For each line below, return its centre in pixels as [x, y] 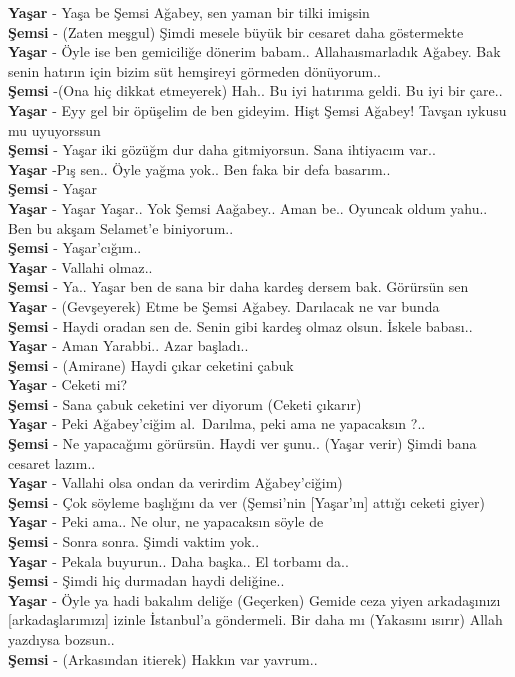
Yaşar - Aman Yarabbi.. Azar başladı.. [128, 345]
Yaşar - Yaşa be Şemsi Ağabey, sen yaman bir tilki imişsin [189, 12]
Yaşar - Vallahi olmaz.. [80, 266]
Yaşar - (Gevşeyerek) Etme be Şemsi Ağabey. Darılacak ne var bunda [224, 305]
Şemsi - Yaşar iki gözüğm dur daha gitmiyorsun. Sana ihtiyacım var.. [222, 149]
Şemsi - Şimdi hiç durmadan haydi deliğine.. [146, 580]
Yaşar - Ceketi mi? [68, 384]
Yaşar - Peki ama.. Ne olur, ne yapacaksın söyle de [166, 521]
